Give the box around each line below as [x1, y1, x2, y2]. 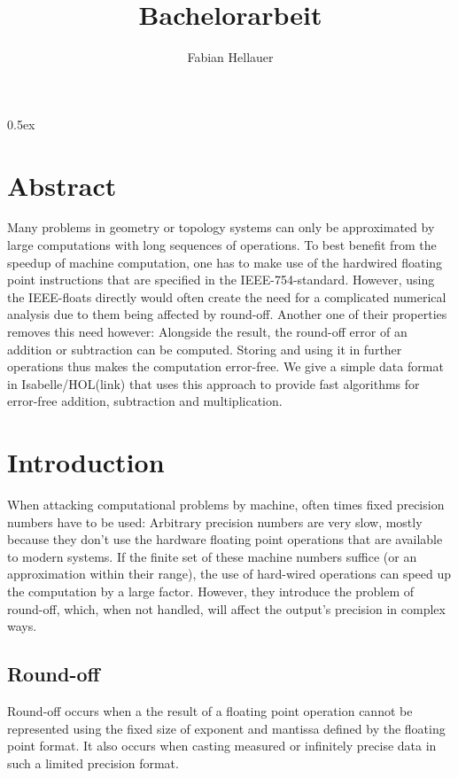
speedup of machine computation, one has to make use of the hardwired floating [7, 253, 443, 271]
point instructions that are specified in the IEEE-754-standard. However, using [7, 270, 435, 289]
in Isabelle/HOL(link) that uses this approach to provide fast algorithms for [7, 374, 420, 393]
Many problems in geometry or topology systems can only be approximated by [7, 218, 435, 237]
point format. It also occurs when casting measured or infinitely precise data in [7, 736, 437, 755]
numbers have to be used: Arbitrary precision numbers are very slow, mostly [7, 512, 423, 531]
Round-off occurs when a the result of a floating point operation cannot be [7, 702, 413, 720]
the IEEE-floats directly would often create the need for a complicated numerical [7, 287, 446, 306]
